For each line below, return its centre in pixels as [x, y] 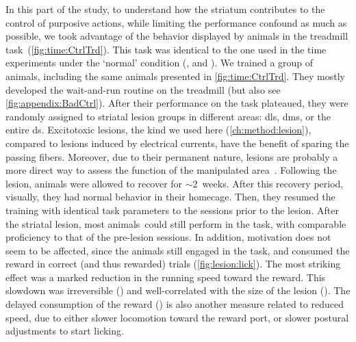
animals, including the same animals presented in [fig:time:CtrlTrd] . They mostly [175, 76]
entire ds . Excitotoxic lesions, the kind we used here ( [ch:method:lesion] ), [158, 130]
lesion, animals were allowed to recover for [94, 183]
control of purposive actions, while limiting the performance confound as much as [176, 22]
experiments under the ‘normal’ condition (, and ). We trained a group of [160, 63]
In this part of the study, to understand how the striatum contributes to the [165, 9]
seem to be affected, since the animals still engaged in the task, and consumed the [178, 250]
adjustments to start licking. [65, 331]
